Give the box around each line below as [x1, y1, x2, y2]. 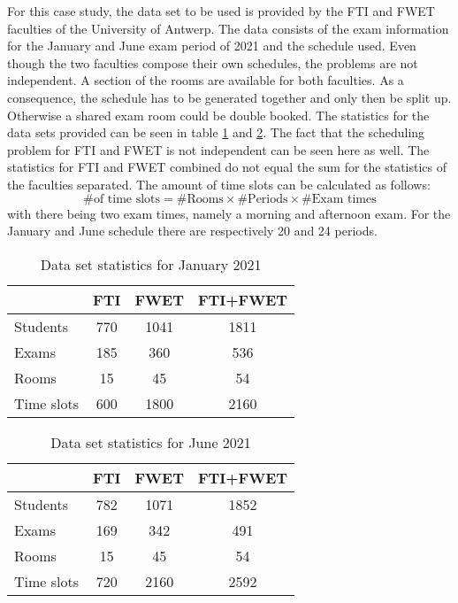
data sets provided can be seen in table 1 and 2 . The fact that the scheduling [7, 123, 425, 142]
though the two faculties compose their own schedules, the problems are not [7, 53, 418, 72]
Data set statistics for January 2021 [40, 253, 262, 274]
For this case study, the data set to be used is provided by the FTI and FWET [7, 2, 435, 19]
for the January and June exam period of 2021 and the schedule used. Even [7, 36, 416, 55]
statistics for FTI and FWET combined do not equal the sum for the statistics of [7, 158, 447, 176]
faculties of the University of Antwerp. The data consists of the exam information [7, 19, 449, 37]
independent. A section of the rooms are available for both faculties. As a [7, 71, 404, 89]
